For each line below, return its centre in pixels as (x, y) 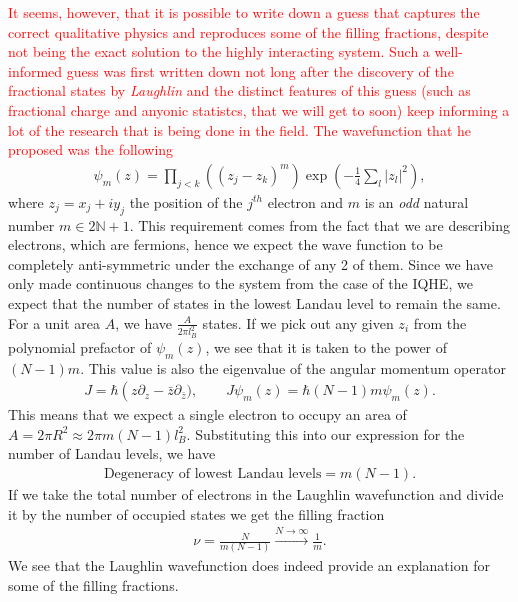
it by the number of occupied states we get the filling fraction (196, 513)
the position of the (186, 201)
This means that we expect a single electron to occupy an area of (207, 414)
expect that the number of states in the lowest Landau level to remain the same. (254, 302)
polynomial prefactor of (80, 346)
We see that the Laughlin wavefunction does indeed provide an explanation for (249, 565)
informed (35, 70)
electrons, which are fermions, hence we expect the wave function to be (225, 244)
